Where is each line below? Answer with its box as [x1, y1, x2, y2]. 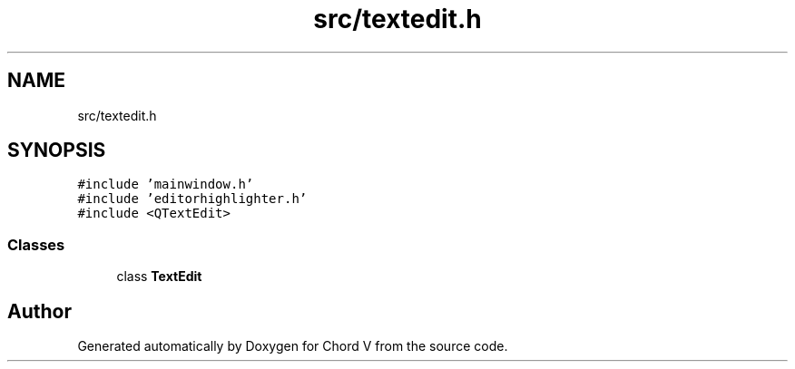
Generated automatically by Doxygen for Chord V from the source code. [77, 338, 508, 354]
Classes [7, 235, 65, 254]
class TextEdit [116, 268, 202, 285]
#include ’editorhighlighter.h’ [77, 191, 308, 207]
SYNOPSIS [7, 139, 106, 162]
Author [7, 299, 72, 323]
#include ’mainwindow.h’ [77, 177, 254, 192]
